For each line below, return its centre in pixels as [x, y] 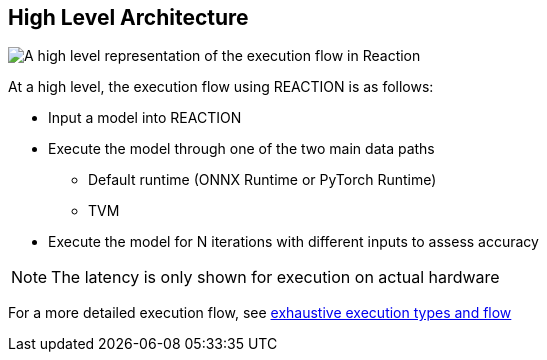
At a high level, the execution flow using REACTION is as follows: [221, 87]
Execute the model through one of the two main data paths [241, 149]
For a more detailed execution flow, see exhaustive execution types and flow [260, 313]
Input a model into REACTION [145, 118]
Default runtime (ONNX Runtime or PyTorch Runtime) [262, 180]
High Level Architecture [128, 17]
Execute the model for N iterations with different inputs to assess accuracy [293, 242]
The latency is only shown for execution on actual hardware [275, 277]
